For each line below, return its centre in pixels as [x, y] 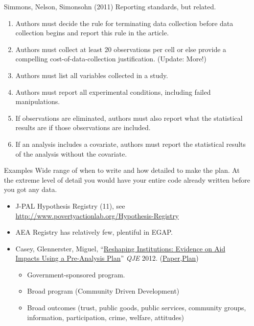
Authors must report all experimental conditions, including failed [113, 92]
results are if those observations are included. [83, 127]
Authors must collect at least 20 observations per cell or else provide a [121, 49]
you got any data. [31, 189]
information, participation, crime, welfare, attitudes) [105, 317]
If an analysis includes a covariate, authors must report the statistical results [131, 144]
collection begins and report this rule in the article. [92, 33]
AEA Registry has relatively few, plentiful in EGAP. [94, 232]
